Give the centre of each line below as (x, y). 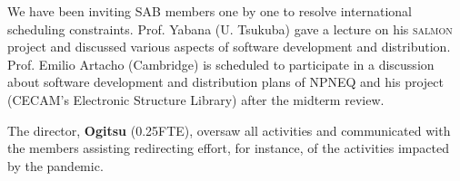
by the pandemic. (55, 165)
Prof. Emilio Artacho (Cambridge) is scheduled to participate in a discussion (221, 64)
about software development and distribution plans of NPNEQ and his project (225, 82)
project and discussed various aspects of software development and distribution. (229, 47)
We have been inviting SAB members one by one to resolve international (210, 11)
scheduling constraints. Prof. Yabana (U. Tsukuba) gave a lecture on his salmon (230, 29)
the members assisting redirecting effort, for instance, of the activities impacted (228, 148)
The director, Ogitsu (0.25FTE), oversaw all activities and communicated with (229, 130)
